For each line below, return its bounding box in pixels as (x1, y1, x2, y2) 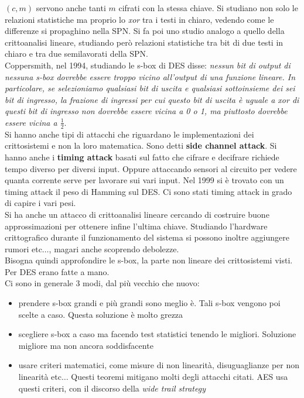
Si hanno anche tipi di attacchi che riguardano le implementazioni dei (5, 128, 254, 140)
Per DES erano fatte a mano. (5, 265, 110, 277)
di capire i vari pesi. (5, 197, 76, 209)
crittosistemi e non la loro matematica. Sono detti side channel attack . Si (5, 139, 277, 152)
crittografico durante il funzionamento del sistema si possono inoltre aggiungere (5, 231, 289, 243)
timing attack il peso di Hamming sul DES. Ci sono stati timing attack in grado (5, 185, 292, 197)
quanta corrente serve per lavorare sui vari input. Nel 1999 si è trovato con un (5, 174, 284, 186)
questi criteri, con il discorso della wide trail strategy (18, 382, 206, 394)
